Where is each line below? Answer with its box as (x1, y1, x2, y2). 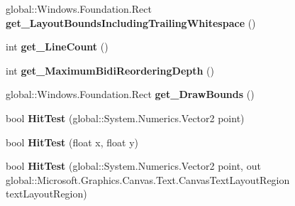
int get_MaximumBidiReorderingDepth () (6, 63, 214, 77)
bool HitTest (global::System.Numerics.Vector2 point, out (6, 158, 261, 173)
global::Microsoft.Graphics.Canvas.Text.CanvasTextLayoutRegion (6, 172, 290, 187)
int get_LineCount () (6, 39, 108, 54)
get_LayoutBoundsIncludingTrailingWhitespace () (6, 15, 256, 30)
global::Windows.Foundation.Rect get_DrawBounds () (6, 87, 255, 102)
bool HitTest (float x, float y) (6, 134, 138, 149)
